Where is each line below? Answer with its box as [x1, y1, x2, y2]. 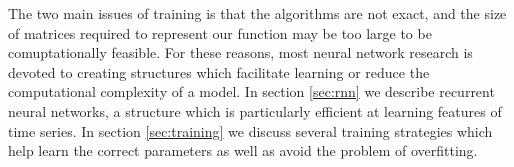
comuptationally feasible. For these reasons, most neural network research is [8, 42, 473, 63]
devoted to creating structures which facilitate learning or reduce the [8, 61, 430, 82]
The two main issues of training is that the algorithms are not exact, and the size [8, 3, 507, 23]
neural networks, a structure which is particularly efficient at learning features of [8, 100, 502, 121]
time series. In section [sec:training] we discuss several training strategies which [8, 120, 493, 141]
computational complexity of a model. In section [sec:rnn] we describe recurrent [8, 81, 495, 102]
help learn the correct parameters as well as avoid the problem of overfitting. [8, 140, 478, 161]
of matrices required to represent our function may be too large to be [8, 22, 432, 43]
